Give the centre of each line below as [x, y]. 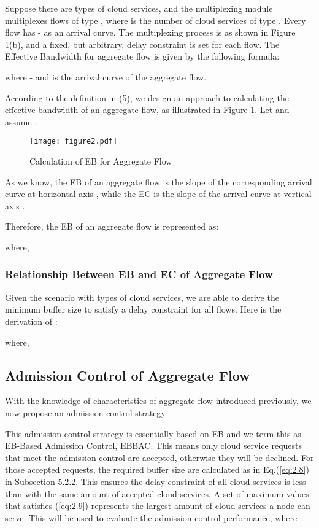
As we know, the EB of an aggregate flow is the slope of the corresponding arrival [159, 181]
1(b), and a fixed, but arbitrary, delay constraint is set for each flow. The [142, 44]
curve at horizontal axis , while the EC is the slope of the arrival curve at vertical [158, 194]
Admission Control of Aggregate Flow [128, 375]
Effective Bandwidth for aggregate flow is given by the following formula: [142, 56]
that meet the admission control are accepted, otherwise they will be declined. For [159, 457]
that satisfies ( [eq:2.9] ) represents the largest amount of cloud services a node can [158, 506]
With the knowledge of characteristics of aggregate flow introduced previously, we [158, 401]
